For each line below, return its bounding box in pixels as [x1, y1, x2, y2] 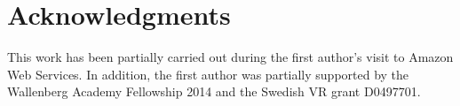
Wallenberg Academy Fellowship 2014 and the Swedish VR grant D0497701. [7, 82, 421, 101]
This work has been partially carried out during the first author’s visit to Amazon [7, 48, 454, 66]
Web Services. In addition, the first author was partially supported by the [7, 64, 409, 83]
